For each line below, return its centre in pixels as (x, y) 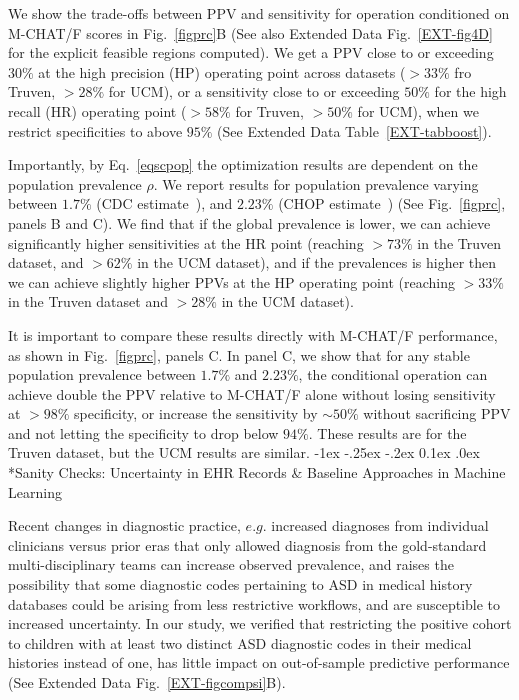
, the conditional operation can (393, 374)
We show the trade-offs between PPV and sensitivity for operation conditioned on (259, 13)
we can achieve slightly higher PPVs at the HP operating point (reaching (231, 281)
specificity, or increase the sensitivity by (196, 413)
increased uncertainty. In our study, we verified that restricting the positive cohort (260, 623)
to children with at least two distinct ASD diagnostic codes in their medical (240, 642)
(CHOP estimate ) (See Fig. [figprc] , (392, 203)
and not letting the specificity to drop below (143, 432)
